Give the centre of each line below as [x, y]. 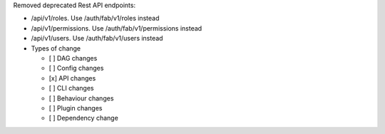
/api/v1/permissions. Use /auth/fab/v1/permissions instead [117, 28]
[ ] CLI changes [71, 88]
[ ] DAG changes [73, 58]
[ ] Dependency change [84, 118]
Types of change [56, 48]
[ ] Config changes [76, 68]
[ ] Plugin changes [76, 108]
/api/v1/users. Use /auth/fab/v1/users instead [97, 38]
